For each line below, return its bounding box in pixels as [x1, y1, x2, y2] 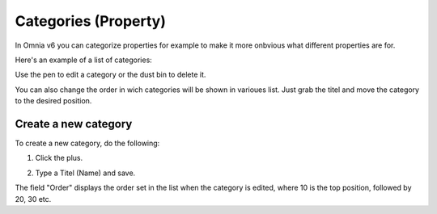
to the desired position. [15, 96, 92, 106]
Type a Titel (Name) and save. [35, 168, 136, 178]
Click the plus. [35, 153, 83, 163]
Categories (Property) [15, 12, 166, 30]
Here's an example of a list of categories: [15, 55, 153, 65]
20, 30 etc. [15, 194, 52, 204]
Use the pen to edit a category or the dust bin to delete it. [15, 69, 206, 80]
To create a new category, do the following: [15, 138, 160, 149]
